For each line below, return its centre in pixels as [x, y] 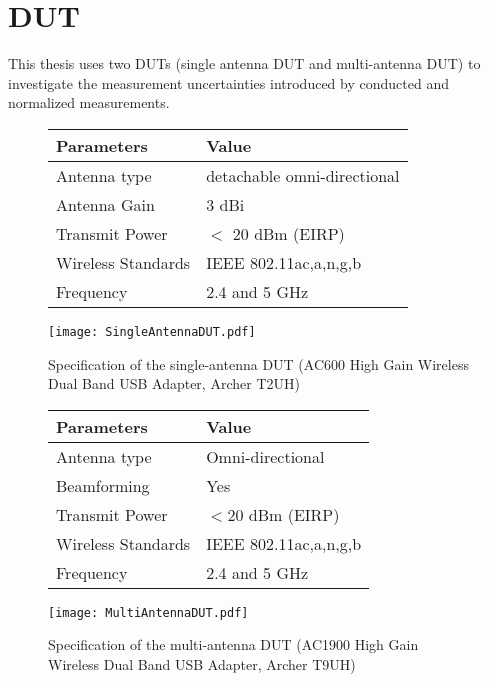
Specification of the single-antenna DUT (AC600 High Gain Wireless [258, 363]
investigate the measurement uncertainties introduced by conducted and [228, 82]
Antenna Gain [105, 204]
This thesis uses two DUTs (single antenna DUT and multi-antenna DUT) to [244, 63]
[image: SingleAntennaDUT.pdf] [152, 331]
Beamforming [103, 485]
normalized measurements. [89, 102]
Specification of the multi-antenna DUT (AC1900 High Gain [233, 644]
